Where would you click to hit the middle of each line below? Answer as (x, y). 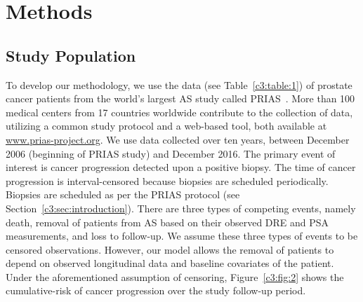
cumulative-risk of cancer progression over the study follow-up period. (156, 290)
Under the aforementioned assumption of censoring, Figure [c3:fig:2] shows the (175, 276)
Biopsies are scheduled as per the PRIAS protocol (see (123, 194)
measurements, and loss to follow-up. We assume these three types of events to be (182, 236)
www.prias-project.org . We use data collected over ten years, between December (178, 139)
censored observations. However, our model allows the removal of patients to (170, 249)
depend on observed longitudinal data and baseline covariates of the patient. (170, 263)
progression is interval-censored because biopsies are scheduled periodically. (167, 180)
